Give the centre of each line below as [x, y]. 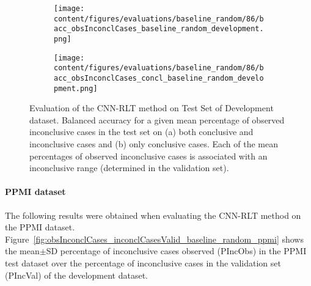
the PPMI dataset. [40, 227]
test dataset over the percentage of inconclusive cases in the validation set [143, 262]
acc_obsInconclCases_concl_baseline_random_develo [159, 78]
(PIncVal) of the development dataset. [76, 275]
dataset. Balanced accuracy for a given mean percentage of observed [157, 119]
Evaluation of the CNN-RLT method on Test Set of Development [152, 108]
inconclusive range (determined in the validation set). [129, 168]
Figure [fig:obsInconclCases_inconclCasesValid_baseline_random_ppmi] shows [154, 239]
